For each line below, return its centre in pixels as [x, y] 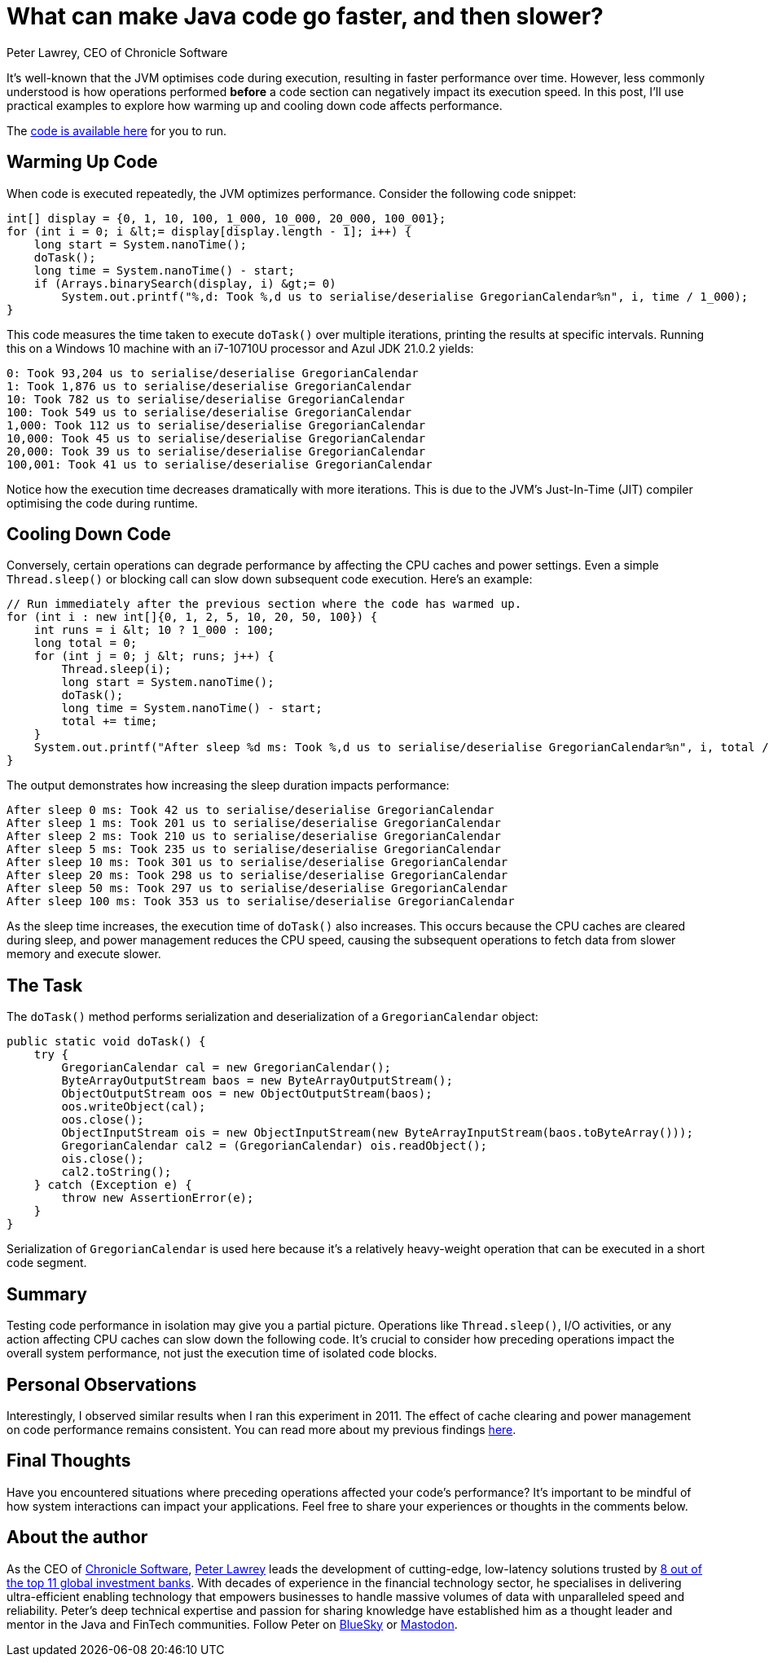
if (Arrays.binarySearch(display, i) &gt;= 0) [185, 283]
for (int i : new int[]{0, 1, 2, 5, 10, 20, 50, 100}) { [192, 617]
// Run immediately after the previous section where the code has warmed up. [264, 604]
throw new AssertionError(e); [158, 1198]
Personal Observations [102, 1384]
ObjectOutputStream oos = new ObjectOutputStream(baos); [247, 1094]
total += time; [110, 722]
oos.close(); [103, 1120]
